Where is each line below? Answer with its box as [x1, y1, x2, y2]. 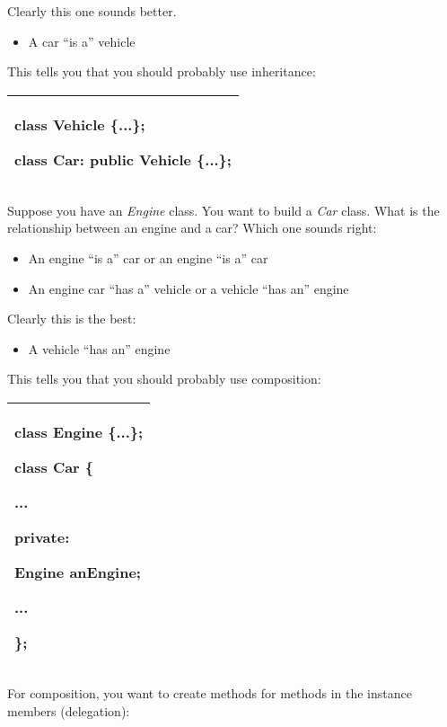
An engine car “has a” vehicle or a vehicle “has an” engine [28, 279, 349, 297]
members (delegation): [7, 701, 130, 720]
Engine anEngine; [14, 561, 141, 582]
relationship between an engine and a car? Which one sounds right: [7, 218, 377, 237]
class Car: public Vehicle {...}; [14, 148, 232, 170]
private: [14, 526, 70, 547]
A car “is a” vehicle [28, 31, 136, 50]
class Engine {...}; [14, 421, 144, 442]
